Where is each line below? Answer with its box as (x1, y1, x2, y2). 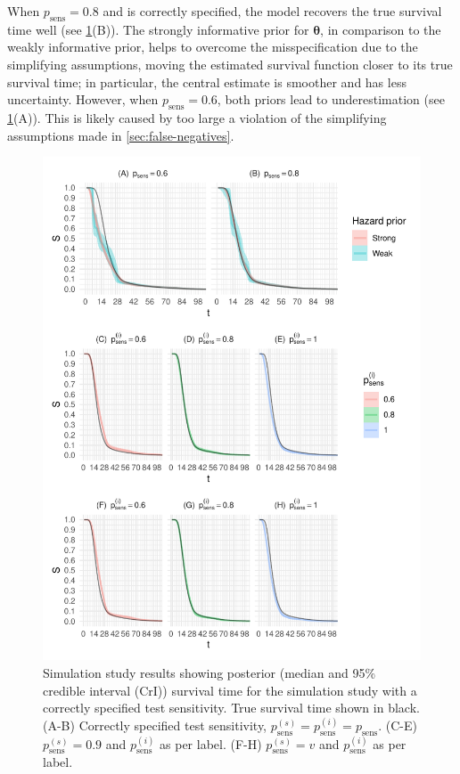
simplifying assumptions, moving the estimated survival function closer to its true (7, 54, 453, 73)
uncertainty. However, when (7, 90, 159, 109)
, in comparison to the (320, 20, 441, 38)
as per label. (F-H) (160, 734, 262, 753)
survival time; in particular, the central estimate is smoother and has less (7, 72, 407, 91)
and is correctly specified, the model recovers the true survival (103, 2, 442, 20)
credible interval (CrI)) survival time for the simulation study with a (43, 680, 417, 699)
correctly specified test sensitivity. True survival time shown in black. (43, 698, 420, 717)
